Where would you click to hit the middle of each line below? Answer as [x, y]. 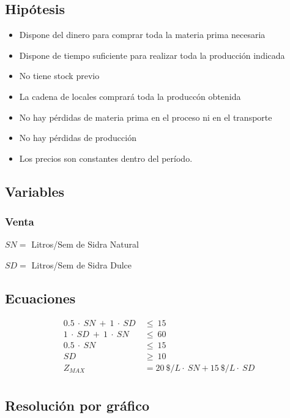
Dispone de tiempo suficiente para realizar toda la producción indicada [152, 55]
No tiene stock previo [59, 76]
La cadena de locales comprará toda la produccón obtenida [130, 96]
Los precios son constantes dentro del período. [106, 158]
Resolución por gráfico [77, 405]
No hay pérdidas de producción [78, 138]
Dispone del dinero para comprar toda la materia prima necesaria [142, 35]
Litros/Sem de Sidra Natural [85, 244]
